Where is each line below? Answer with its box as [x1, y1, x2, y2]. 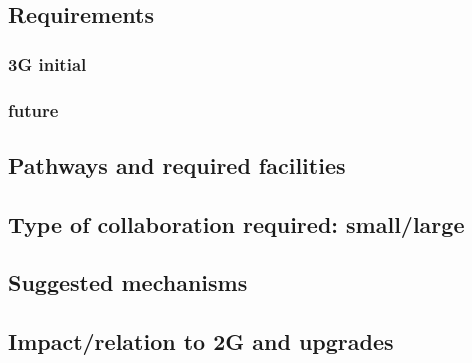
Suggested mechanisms [8, 267, 248, 298]
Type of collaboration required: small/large [8, 208, 465, 239]
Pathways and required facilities [8, 149, 346, 180]
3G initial [8, 51, 87, 76]
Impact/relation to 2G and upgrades [8, 326, 394, 357]
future [8, 97, 59, 122]
